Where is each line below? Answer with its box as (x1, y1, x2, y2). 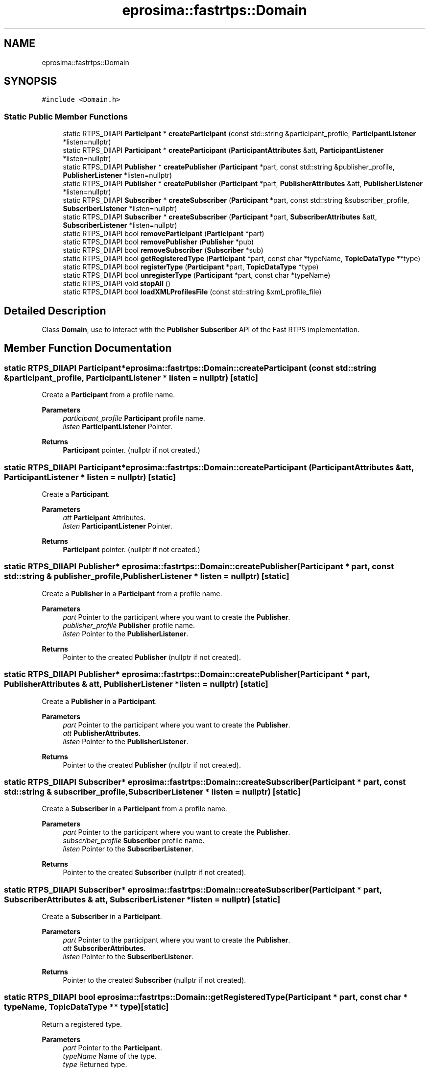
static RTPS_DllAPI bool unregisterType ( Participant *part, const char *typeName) (63, 271, 331, 280)
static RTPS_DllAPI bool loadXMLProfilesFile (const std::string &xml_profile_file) (63, 288, 322, 296)
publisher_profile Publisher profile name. (63, 621, 195, 630)
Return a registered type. (42, 1019, 122, 1028)
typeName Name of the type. (63, 1051, 157, 1060)
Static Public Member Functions (4, 111, 128, 121)
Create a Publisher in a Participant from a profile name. (42, 589, 222, 598)
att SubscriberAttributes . (63, 944, 146, 952)
